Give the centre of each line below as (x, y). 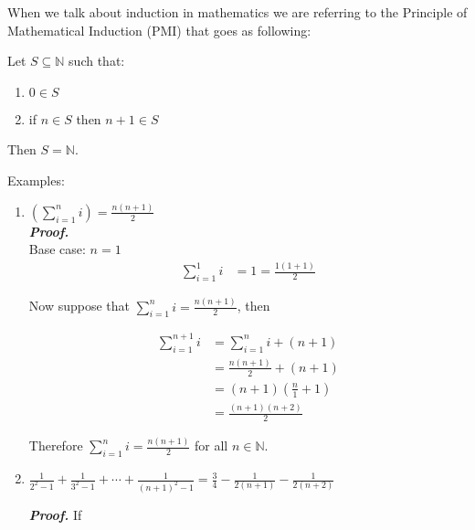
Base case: (57, 249)
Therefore (56, 445)
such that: (97, 61)
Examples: (36, 180)
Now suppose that (79, 306)
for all (211, 445)
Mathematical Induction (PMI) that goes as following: (159, 30)
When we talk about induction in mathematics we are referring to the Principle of (237, 12)
